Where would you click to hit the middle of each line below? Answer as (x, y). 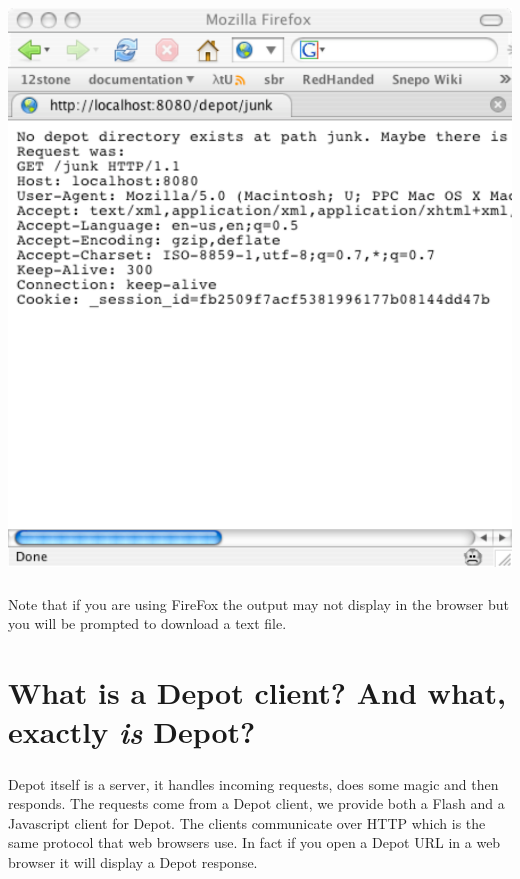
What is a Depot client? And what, (257, 691)
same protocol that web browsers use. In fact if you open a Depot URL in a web (254, 842)
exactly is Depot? (132, 732)
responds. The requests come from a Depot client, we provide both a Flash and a (256, 803)
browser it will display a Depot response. (133, 862)
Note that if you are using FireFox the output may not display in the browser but (258, 603)
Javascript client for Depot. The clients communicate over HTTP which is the (247, 822)
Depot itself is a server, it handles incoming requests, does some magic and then (253, 783)
